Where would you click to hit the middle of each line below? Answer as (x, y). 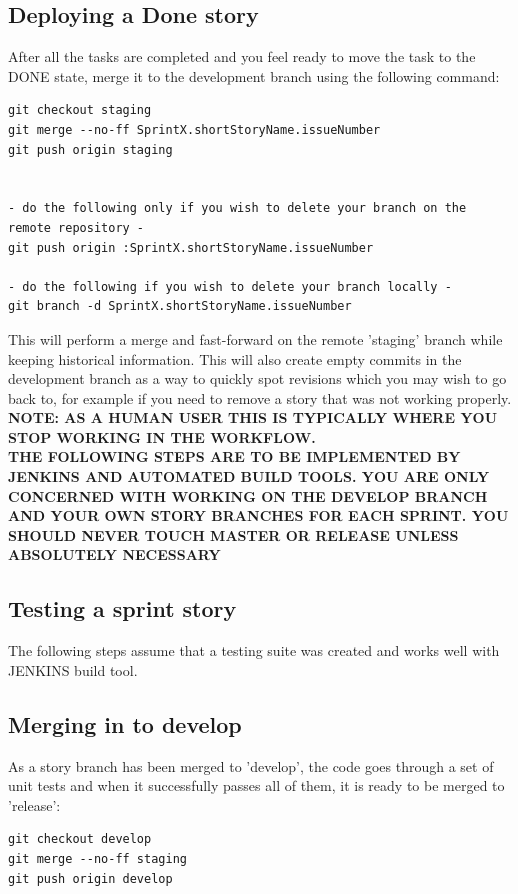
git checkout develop (80, 839)
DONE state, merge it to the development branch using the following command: (254, 75)
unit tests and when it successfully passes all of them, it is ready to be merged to (256, 785)
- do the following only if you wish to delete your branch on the (237, 208)
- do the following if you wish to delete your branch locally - (230, 286)
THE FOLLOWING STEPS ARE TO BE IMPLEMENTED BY (234, 456)
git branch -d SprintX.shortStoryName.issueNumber (180, 306)
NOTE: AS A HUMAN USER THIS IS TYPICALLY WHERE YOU (253, 417)
